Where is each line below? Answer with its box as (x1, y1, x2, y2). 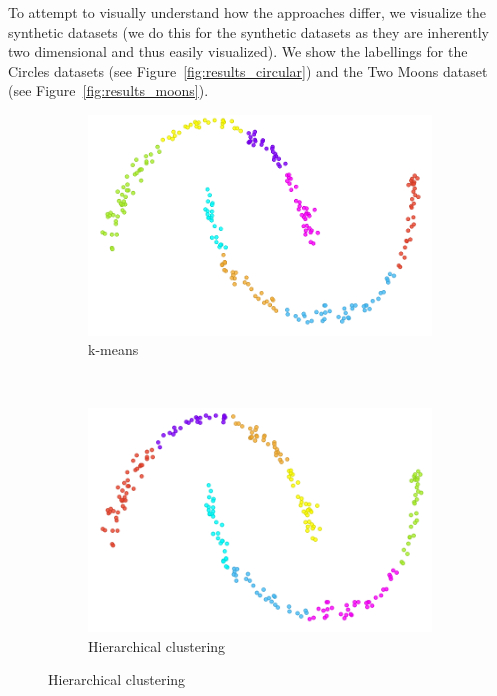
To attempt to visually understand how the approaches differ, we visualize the (8, 2, 486, 22)
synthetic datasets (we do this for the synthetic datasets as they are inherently (8, 21, 489, 42)
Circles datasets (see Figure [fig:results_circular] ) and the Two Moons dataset (8, 60, 488, 81)
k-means (88, 339, 139, 360)
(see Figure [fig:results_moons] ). (8, 80, 209, 101)
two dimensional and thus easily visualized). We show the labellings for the (8, 41, 468, 62)
